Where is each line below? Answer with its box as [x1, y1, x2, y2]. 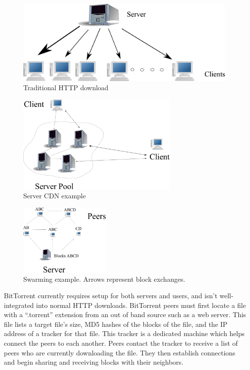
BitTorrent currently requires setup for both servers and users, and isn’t [4, 290, 218, 300]
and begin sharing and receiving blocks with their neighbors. [4, 357, 184, 367]
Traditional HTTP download [23, 82, 109, 93]
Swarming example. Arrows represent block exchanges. [23, 274, 186, 284]
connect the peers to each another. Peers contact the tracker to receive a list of [4, 338, 238, 348]
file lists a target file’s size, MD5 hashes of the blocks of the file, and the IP [4, 319, 228, 329]
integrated [4, 300, 34, 310]
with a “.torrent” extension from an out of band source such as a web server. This [4, 309, 246, 320]
